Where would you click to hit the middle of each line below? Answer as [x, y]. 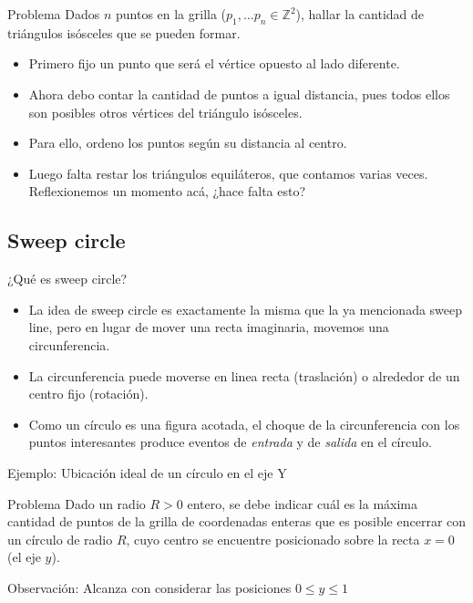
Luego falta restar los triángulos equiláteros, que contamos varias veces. [228, 173]
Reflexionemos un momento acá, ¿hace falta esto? [167, 191]
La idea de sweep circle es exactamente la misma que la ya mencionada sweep [246, 309]
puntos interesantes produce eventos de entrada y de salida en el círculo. [230, 442]
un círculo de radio [60, 539]
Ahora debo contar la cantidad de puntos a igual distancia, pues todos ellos [239, 94]
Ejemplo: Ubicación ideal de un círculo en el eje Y [147, 472]
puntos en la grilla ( [171, 14]
